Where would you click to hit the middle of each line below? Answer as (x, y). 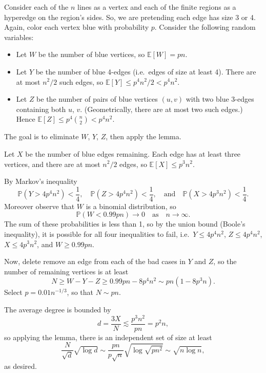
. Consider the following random (205, 27)
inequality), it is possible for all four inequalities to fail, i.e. (97, 234)
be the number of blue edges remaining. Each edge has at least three (133, 153)
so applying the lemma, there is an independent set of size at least (108, 337)
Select (13, 292)
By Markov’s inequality (41, 181)
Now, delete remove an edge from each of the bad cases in (95, 261)
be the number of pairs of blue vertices (97, 99)
